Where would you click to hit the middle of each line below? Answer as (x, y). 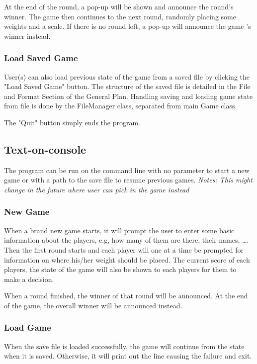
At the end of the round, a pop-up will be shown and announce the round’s (119, 6)
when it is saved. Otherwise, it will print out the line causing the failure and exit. (128, 356)
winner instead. (27, 36)
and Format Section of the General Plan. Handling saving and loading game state (128, 96)
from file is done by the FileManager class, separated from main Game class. (121, 106)
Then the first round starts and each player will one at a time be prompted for (124, 249)
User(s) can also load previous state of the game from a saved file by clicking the (127, 76)
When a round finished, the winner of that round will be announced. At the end (126, 296)
